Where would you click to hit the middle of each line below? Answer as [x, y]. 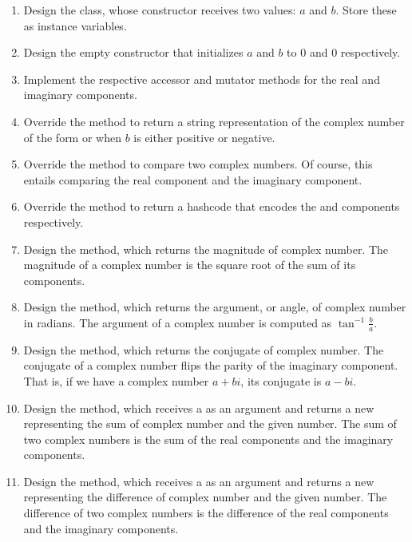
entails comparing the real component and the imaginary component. [193, 179]
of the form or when [72, 137]
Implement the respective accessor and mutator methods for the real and [202, 79]
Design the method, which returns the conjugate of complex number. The [204, 349]
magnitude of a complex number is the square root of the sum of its [190, 265]
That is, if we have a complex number [116, 380]
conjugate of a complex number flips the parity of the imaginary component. [211, 365]
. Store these [366, 10]
